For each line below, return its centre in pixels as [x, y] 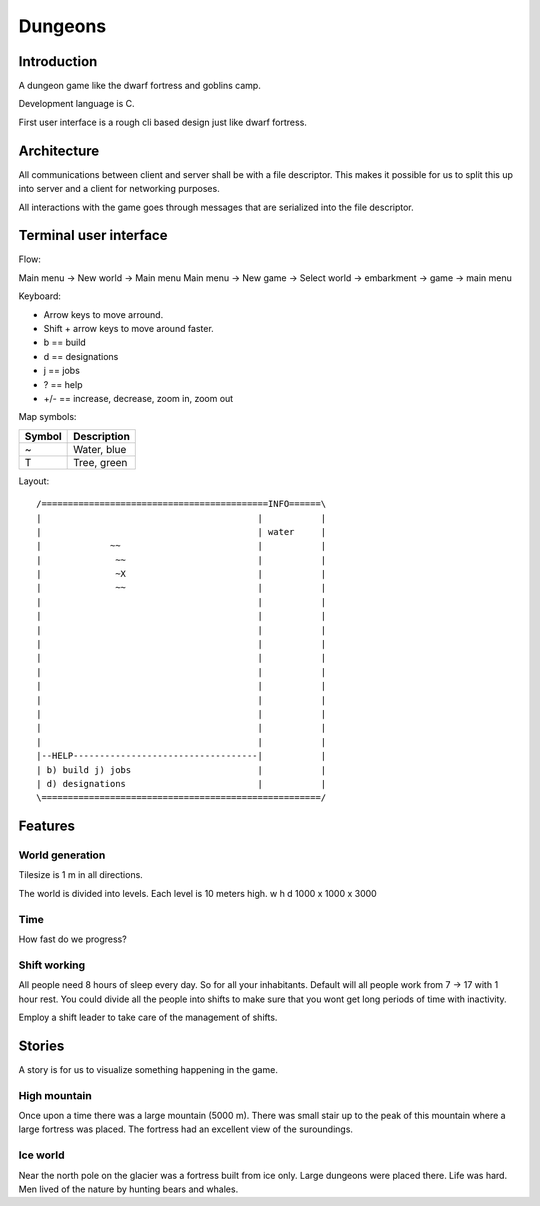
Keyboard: [40, 296]
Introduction [58, 61]
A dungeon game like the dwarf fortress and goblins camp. [140, 86]
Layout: [34, 481]
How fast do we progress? [72, 939]
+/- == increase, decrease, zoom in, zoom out [138, 398]
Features [46, 826]
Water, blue [100, 449]
